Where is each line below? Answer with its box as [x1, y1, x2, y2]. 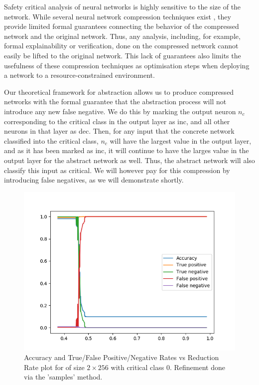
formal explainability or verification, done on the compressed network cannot [4, 40, 239, 51]
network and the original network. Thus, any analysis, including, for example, [4, 30, 241, 41]
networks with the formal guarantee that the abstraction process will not [4, 96, 227, 107]
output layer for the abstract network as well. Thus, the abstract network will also [4, 155, 255, 165]
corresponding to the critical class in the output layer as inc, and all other [4, 116, 230, 126]
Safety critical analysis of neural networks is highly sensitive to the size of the [4, 1, 241, 11]
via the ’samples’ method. [24, 372, 103, 382]
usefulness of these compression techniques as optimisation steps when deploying [4, 60, 250, 70]
